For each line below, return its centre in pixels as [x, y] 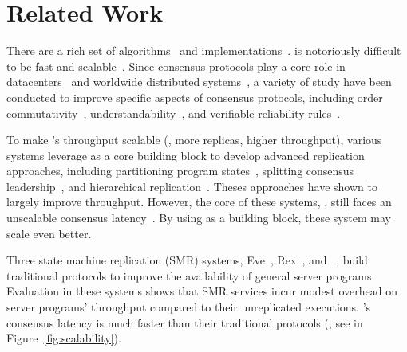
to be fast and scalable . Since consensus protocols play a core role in [176, 66]
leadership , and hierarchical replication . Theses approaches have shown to [192, 186]
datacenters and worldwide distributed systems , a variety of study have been [199, 82]
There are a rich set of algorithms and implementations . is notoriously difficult [204, 51]
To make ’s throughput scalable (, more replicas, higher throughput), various [194, 140]
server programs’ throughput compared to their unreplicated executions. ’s [189, 307]
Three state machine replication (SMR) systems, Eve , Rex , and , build [187, 260]
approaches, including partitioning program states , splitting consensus [180, 171]
